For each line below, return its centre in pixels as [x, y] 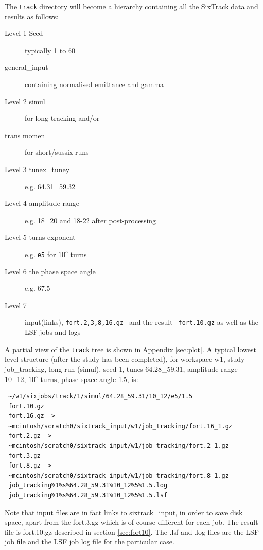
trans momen [25, 135]
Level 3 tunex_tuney [37, 169]
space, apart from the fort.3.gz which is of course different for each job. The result [131, 522]
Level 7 [16, 305]
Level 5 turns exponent [40, 237]
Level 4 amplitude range [42, 203]
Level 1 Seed [24, 33]
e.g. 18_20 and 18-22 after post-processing [91, 220]
